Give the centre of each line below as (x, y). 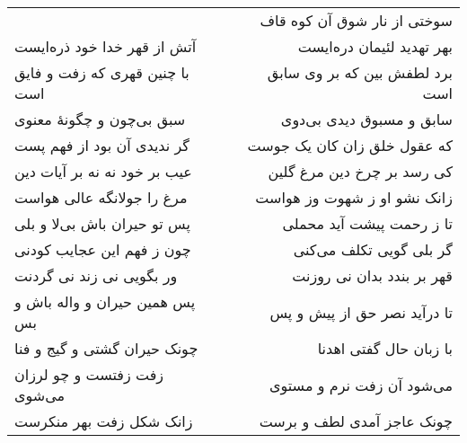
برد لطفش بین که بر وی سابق (360, 72)
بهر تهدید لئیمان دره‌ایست (375, 46)
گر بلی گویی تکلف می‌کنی (373, 249)
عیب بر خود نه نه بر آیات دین (103, 171)
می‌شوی (40, 395)
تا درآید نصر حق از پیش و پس (361, 312)
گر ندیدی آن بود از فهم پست (102, 145)
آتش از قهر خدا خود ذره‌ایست (106, 46)
